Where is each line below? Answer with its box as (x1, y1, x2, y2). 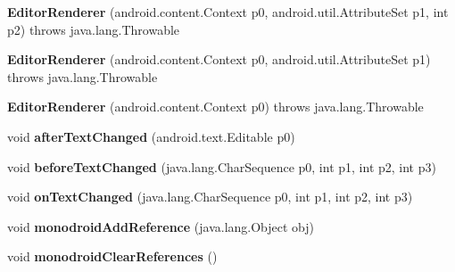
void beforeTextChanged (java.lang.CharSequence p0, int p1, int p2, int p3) (7, 157, 436, 176)
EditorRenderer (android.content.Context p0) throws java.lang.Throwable (7, 97, 424, 116)
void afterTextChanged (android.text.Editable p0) (7, 127, 295, 145)
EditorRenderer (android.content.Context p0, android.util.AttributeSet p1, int (7, 3, 449, 21)
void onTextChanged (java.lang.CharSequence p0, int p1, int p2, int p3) (7, 187, 413, 206)
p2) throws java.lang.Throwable (7, 20, 180, 38)
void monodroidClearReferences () (7, 247, 218, 266)
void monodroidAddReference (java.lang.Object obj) (7, 217, 315, 235)
